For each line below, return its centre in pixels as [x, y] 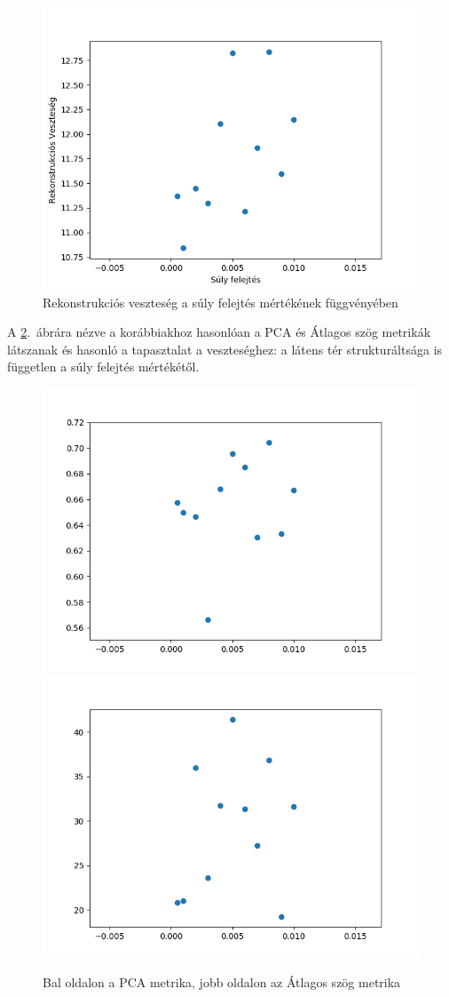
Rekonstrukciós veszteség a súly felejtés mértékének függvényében [221, 302]
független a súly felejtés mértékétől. [103, 367]
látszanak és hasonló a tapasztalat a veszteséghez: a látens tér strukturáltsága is [225, 349]
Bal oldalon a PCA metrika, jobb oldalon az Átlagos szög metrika [222, 982]
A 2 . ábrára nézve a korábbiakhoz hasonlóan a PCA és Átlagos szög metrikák [219, 332]
